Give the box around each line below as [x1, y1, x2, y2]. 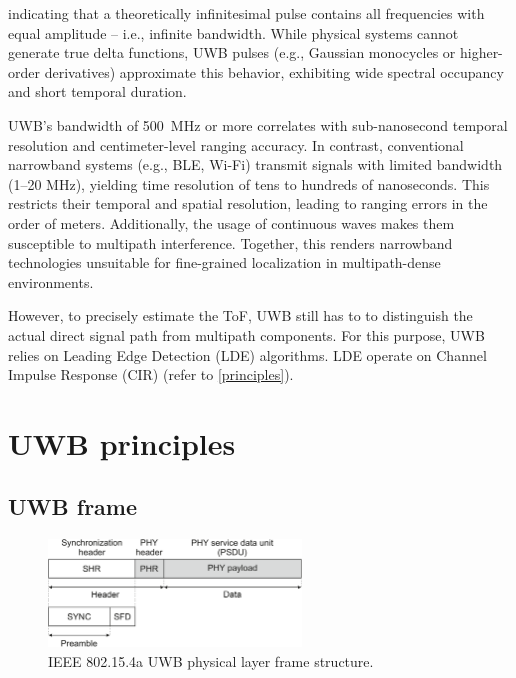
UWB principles [8, 422, 236, 463]
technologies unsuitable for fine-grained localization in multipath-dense [8, 252, 441, 273]
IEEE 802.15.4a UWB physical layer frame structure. [48, 650, 374, 671]
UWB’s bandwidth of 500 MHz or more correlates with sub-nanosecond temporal [8, 114, 508, 135]
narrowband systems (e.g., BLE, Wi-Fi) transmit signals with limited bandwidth [8, 154, 503, 175]
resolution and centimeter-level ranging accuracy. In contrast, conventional [8, 134, 464, 155]
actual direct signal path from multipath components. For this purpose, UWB [8, 324, 485, 345]
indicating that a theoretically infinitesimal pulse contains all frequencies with [8, 3, 485, 23]
